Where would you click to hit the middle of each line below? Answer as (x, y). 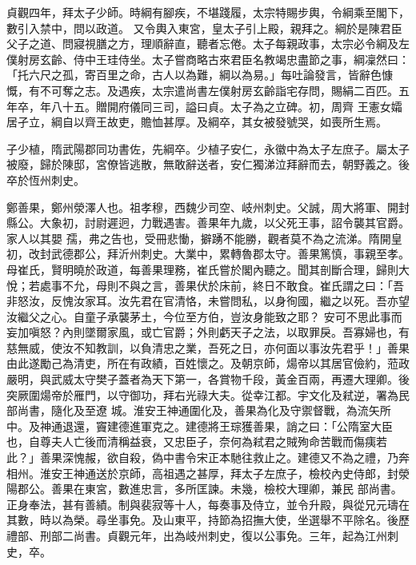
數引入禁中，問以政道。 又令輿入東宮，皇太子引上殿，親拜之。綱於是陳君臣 (204, 28)
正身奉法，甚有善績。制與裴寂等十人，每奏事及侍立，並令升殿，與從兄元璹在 (208, 504)
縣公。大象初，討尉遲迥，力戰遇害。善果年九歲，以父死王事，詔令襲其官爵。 (208, 223)
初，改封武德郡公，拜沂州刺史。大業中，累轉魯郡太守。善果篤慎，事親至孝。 (208, 254)
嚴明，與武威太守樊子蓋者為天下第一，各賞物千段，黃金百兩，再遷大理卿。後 (208, 379)
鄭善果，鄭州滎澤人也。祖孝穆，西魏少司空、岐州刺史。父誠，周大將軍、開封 (208, 207)
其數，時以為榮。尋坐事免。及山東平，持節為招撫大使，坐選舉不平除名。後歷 (208, 520)
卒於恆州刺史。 (46, 179)
